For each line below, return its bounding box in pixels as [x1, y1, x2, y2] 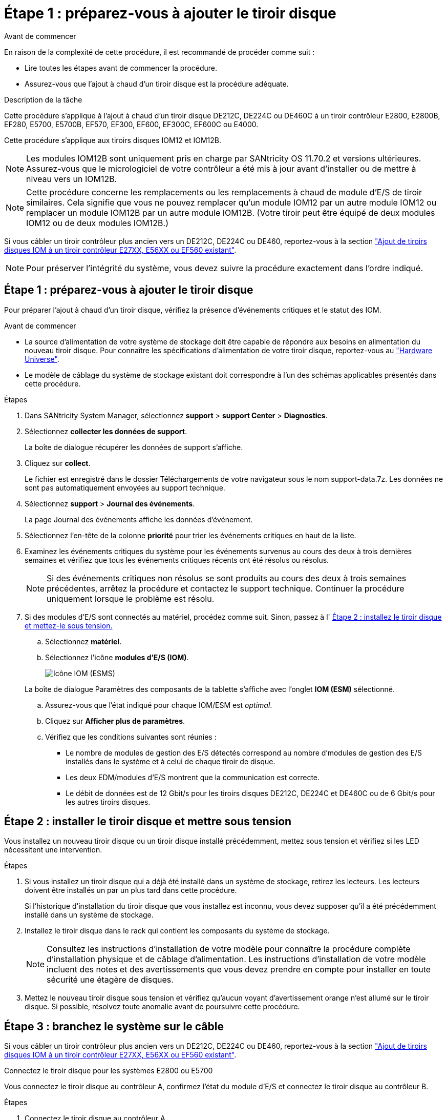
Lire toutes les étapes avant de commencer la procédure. [25, 63, 218, 72]
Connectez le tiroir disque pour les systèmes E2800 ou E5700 [4, 1066, 213, 1075]
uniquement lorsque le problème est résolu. [47, 593, 215, 604]
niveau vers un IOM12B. [26, 173, 117, 184]
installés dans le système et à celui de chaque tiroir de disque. [66, 757, 275, 766]
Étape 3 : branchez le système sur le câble [4, 1020, 224, 1033]
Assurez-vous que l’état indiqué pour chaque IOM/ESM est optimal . [45, 700, 272, 709]
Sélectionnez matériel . [45, 637, 122, 646]
